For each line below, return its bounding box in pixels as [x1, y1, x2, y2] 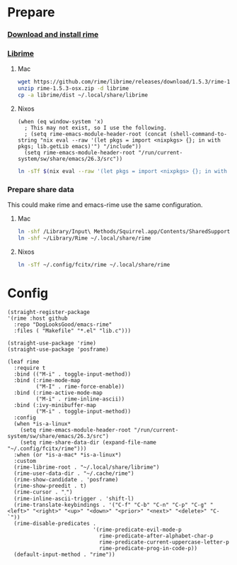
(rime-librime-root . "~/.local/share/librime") [13, 464, 160, 471]
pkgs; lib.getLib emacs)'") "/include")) [17, 143, 141, 150]
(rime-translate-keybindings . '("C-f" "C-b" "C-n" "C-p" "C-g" [13, 501, 207, 508]
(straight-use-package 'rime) [7, 340, 97, 347]
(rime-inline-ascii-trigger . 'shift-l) [13, 495, 134, 502]
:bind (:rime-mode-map [13, 376, 81, 384]
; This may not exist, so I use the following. [24, 125, 168, 132]
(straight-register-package [7, 308, 91, 315]
